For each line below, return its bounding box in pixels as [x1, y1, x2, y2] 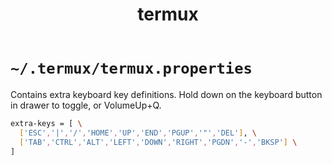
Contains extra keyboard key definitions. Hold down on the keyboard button [10, 88, 323, 100]
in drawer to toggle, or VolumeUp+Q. [10, 99, 162, 111]
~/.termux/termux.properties [10, 59, 253, 78]
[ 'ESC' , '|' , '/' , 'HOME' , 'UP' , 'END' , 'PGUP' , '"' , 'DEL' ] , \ [19, 128, 257, 138]
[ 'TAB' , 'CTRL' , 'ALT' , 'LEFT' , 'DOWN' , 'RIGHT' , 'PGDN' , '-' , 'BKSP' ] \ [19, 137, 298, 147]
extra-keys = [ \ [10, 118, 83, 128]
